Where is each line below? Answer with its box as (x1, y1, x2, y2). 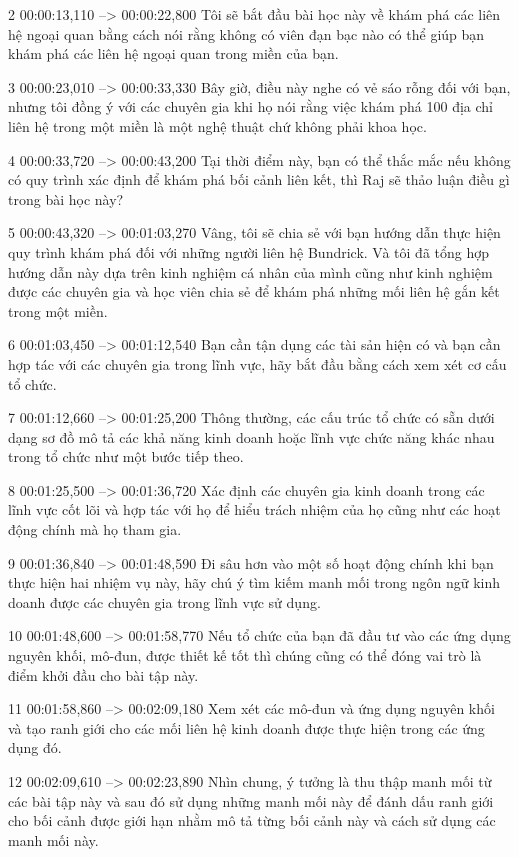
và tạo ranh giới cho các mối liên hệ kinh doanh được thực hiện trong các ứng (8, 717, 485, 738)
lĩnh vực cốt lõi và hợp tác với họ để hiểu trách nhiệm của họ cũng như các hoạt (8, 499, 501, 520)
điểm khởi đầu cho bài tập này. (8, 664, 199, 685)
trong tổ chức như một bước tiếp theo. (8, 446, 244, 467)
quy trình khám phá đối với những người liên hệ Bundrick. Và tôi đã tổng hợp (8, 241, 490, 262)
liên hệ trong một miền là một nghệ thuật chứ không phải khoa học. (8, 115, 427, 136)
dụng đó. (8, 737, 62, 758)
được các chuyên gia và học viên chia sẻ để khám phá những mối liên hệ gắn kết (8, 281, 500, 302)
